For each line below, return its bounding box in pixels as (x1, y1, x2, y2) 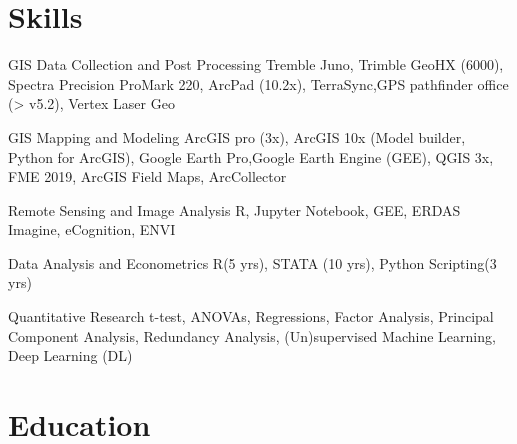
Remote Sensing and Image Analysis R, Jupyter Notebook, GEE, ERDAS (8, 199, 461, 220)
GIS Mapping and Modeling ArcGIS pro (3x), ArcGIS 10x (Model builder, (8, 126, 466, 147)
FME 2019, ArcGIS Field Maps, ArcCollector (8, 166, 287, 187)
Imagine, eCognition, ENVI (8, 219, 176, 240)
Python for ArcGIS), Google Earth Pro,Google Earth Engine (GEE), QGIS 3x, (8, 146, 494, 167)
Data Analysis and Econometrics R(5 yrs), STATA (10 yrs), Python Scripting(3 (8, 252, 497, 273)
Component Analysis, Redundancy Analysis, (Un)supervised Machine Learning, (8, 325, 496, 346)
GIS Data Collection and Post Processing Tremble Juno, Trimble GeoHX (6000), (8, 54, 504, 75)
